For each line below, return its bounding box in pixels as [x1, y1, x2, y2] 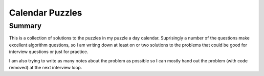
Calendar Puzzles [9, 7, 83, 18]
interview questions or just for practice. [9, 49, 88, 55]
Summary [9, 21, 42, 30]
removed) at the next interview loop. [9, 64, 82, 70]
